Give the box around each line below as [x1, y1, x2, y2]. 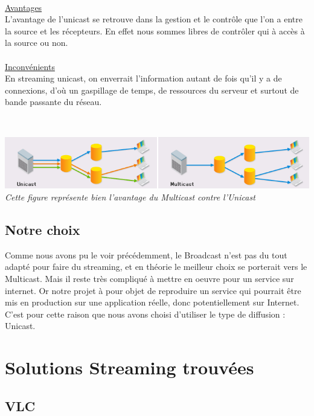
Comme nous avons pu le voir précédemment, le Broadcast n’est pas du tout [5, 248, 287, 261]
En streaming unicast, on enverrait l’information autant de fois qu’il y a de [5, 72, 282, 85]
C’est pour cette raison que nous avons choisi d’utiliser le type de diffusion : [5, 307, 286, 320]
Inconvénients [5, 60, 55, 72]
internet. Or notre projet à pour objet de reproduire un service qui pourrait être [5, 284, 301, 296]
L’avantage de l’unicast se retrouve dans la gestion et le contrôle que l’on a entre [5, 13, 303, 25]
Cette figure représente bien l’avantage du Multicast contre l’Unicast [5, 191, 255, 203]
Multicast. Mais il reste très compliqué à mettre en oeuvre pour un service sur [5, 272, 294, 284]
